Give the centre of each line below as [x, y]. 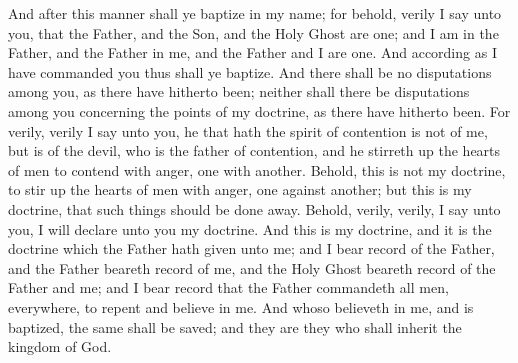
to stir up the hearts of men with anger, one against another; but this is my [240, 189]
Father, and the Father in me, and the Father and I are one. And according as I [252, 52]
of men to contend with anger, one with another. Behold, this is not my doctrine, [257, 169]
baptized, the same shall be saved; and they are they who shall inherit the [235, 326]
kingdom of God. [60, 346]
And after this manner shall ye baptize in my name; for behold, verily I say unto [255, 13]
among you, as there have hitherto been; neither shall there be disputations [239, 91]
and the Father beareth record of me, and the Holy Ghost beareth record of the [252, 267]
